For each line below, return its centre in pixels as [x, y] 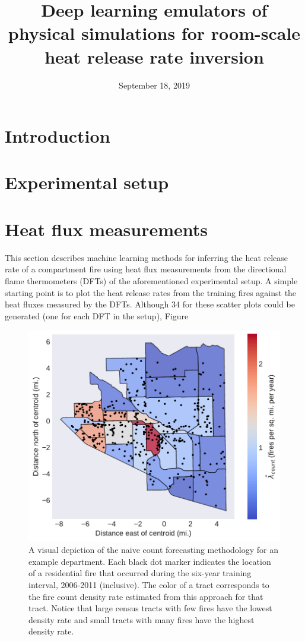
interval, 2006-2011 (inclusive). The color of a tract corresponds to [149, 585]
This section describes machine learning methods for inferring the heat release [147, 257]
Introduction [58, 136]
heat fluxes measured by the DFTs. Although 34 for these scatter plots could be [150, 304]
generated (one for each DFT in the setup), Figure [97, 315]
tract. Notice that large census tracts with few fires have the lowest [150, 608]
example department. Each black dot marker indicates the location [150, 561]
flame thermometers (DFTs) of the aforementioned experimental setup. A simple [151, 280]
